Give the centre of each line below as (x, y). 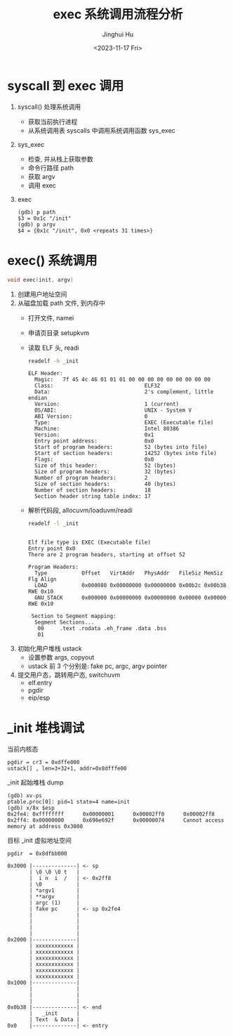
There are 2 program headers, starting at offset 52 (107, 555)
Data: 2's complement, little (124, 392)
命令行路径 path (51, 168)
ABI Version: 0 (91, 417)
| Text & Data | (54, 1020)
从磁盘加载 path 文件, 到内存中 (61, 303)
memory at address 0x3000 (45, 827)
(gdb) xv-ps (25, 796)
